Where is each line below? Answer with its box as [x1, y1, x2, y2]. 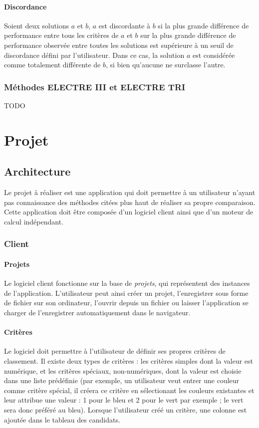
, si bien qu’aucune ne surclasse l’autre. [105, 59, 226, 70]
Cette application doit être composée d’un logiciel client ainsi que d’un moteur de [4, 207, 254, 217]
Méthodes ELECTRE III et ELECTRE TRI [4, 80, 186, 93]
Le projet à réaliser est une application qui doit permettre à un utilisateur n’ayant [4, 187, 256, 198]
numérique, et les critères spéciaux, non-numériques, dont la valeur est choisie [4, 365, 242, 376]
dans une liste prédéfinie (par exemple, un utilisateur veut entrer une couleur [4, 375, 240, 386]
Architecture [4, 164, 71, 179]
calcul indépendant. [4, 216, 64, 226]
